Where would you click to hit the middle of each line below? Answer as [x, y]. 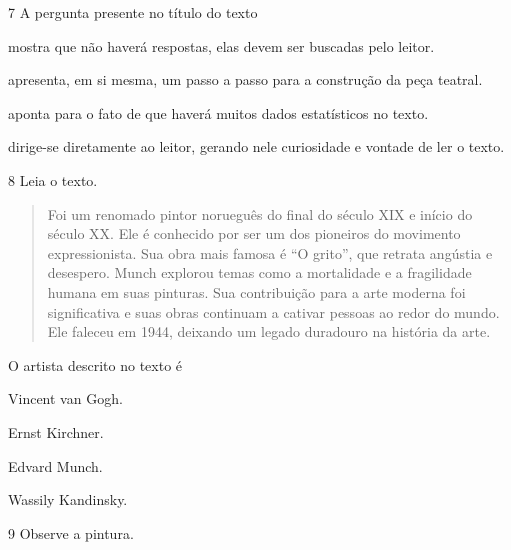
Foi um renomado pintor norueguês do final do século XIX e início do [260, 213]
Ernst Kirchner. [56, 431]
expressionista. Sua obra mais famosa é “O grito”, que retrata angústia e [270, 252]
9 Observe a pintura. [71, 532]
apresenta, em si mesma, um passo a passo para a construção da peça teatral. [245, 79]
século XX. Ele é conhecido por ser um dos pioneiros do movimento [254, 233]
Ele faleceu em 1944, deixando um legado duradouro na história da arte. [269, 331]
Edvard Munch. [55, 465]
